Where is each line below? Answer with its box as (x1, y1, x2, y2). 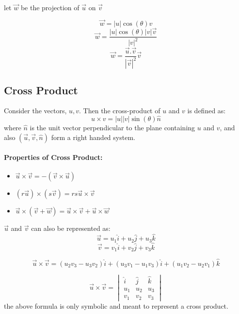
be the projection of (20, 2, 80, 12)
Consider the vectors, (4, 105, 67, 116)
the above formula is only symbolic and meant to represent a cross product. (4, 301, 228, 311)
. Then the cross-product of (79, 105, 160, 116)
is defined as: (187, 105, 226, 116)
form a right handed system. (51, 132, 135, 142)
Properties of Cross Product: (4, 152, 103, 162)
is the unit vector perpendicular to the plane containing (30, 122, 195, 133)
